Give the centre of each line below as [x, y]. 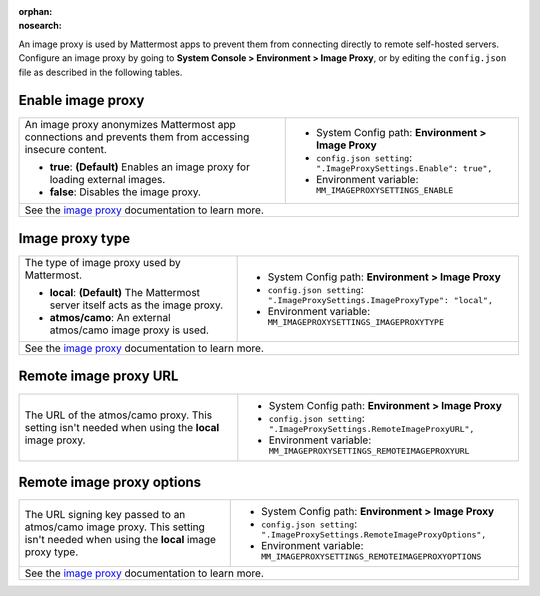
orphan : [35, 11]
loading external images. [107, 180]
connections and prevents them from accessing [137, 137]
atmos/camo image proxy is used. [129, 330]
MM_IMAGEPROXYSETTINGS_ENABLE [384, 190]
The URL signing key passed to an [105, 515]
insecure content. [65, 150]
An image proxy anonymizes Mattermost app [130, 125]
